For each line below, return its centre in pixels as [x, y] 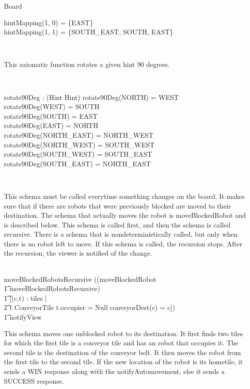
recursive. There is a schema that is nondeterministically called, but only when [121, 234]
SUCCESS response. [34, 381]
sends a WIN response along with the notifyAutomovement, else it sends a [114, 371]
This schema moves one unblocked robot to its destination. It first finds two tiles [124, 333]
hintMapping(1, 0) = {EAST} [49, 22]
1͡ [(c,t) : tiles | [25, 298]
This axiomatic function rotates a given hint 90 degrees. [87, 64]
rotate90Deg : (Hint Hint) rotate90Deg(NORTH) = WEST [91, 97]
